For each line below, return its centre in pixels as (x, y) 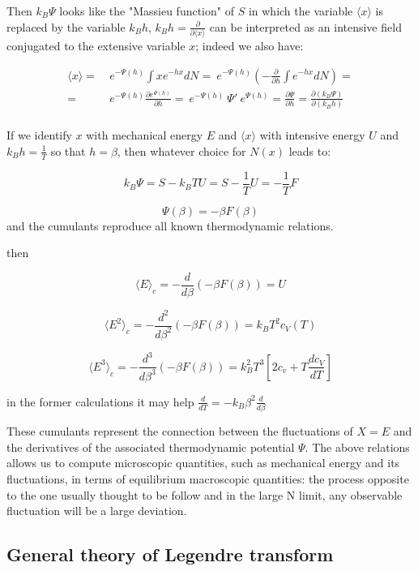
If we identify (39, 135)
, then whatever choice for (181, 150)
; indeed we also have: (250, 45)
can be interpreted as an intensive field (305, 26)
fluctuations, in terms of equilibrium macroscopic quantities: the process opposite (208, 478)
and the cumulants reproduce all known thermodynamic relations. (170, 225)
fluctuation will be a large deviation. (97, 511)
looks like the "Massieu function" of (147, 11)
